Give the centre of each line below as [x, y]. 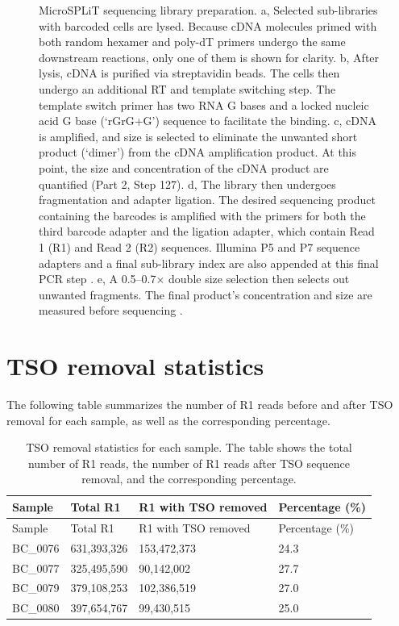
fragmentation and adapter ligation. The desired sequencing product [208, 200]
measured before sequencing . [111, 310]
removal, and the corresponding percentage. [189, 479]
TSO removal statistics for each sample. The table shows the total [189, 447]
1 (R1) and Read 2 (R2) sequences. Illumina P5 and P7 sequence [199, 246]
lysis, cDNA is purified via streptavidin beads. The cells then [189, 73]
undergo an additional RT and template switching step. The [187, 88]
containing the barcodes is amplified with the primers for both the [202, 215]
